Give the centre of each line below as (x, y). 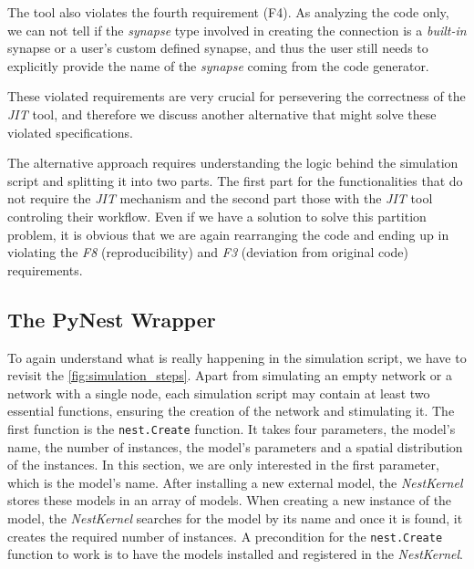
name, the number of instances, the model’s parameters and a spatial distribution (235, 446)
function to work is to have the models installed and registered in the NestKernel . (236, 554)
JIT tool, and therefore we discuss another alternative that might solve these (222, 114)
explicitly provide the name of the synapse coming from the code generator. (218, 65)
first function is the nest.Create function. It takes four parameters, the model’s (232, 428)
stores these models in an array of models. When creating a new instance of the (230, 500)
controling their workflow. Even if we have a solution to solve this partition (217, 216)
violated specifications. (70, 132)
